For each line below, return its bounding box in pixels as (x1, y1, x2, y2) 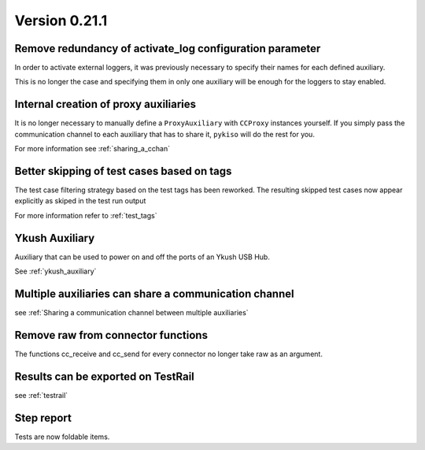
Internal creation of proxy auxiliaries (14, 98, 197, 111)
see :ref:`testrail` (14, 390, 68, 400)
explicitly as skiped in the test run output (14, 196, 146, 206)
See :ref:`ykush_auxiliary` (14, 266, 97, 276)
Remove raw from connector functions (14, 328, 209, 342)
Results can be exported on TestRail (14, 370, 194, 383)
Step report (14, 411, 72, 425)
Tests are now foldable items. (14, 432, 110, 441)
